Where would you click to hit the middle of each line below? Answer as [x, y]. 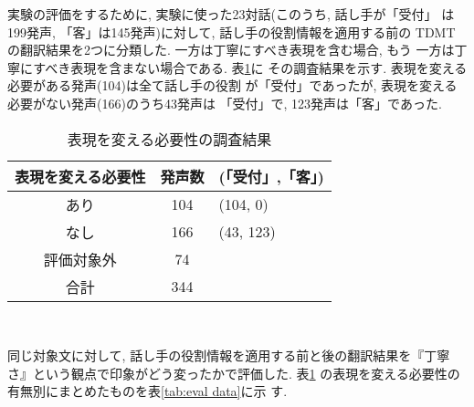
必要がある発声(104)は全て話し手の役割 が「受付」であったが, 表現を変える [232, 85]
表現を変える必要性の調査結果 [169, 139]
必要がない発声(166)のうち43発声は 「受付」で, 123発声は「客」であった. [225, 103]
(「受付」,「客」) [271, 176]
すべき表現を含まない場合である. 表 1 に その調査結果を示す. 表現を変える [250, 67]
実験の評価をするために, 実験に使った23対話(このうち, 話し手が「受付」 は [231, 14]
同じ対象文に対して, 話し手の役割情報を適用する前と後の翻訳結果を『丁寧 [229, 355]
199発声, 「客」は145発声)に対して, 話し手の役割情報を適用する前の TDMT [232, 31]
